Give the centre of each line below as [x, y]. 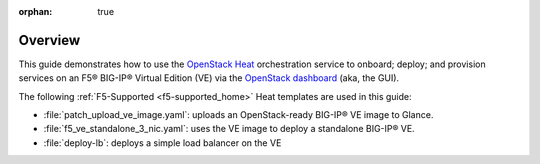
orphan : [35, 11]
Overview [49, 40]
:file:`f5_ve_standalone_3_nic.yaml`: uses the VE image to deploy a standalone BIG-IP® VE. [229, 129]
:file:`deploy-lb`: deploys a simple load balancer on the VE [162, 142]
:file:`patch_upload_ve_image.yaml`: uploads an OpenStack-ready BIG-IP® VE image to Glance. [238, 115]
